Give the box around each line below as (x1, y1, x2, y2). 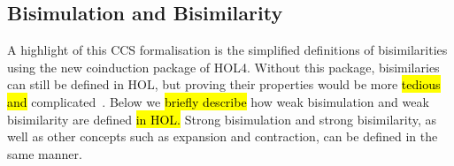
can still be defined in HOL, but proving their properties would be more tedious (7, 75, 441, 94)
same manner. (7, 144, 82, 162)
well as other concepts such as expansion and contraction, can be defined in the (7, 127, 438, 146)
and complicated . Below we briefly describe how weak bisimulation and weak (7, 92, 429, 110)
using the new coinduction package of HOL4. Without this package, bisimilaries (7, 57, 440, 76)
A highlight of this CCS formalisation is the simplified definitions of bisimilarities (7, 41, 448, 59)
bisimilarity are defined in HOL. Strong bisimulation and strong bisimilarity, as (7, 109, 437, 128)
